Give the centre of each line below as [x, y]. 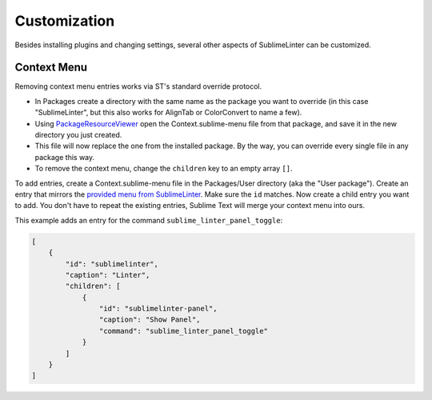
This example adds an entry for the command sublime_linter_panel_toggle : [149, 220]
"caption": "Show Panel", [150, 320]
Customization [65, 21]
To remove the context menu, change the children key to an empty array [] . [164, 169]
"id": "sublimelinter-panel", [158, 309]
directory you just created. [78, 135]
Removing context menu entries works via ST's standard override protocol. [138, 86]
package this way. [65, 157]
